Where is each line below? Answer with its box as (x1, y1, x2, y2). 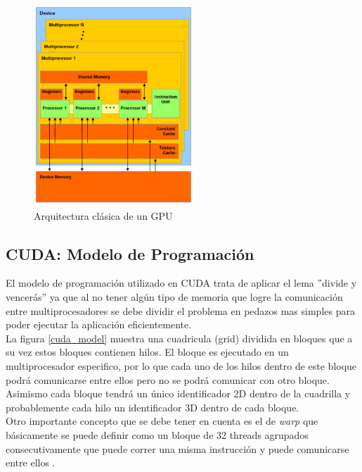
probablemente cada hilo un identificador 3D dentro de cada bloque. (6, 399, 299, 414)
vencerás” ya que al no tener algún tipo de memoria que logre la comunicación (6, 290, 343, 304)
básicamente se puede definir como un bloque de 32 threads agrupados (6, 428, 309, 442)
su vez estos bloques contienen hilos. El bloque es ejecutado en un (6, 344, 289, 359)
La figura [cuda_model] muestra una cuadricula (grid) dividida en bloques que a (6, 330, 353, 345)
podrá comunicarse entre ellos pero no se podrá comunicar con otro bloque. (6, 372, 330, 387)
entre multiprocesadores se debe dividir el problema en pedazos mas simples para (6, 303, 355, 318)
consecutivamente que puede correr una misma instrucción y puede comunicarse (6, 441, 349, 456)
